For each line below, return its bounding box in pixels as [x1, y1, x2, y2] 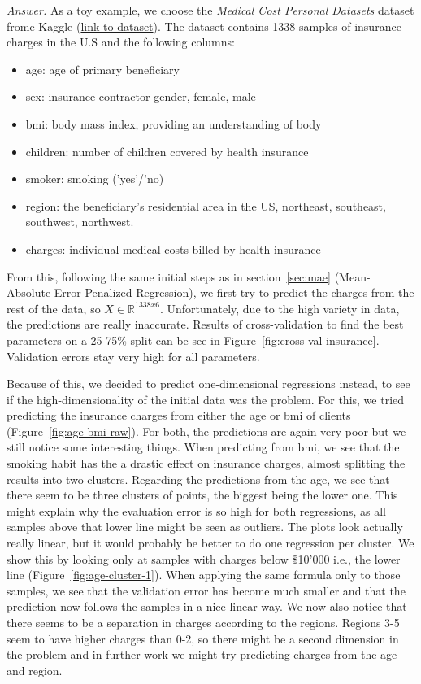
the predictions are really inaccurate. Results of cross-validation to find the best [7, 316, 404, 333]
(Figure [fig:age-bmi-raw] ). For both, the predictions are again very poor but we [7, 422, 406, 439]
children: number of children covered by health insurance [25, 142, 309, 159]
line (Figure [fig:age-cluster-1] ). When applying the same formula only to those [7, 566, 401, 583]
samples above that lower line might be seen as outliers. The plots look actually [7, 518, 403, 535]
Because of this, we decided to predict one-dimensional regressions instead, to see [7, 375, 410, 392]
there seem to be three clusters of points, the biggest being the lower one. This [7, 486, 398, 503]
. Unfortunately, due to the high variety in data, [159, 299, 400, 316]
